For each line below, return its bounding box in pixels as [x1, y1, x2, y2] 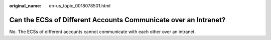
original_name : [9, 3, 42, 8]
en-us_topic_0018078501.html [49, 3, 110, 8]
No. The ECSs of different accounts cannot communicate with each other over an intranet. [9, 29, 196, 35]
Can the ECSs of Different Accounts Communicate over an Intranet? [9, 15, 226, 24]
